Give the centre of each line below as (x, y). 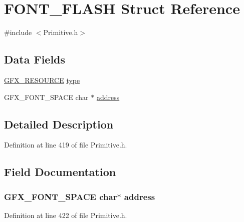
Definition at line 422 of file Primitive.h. (66, 215)
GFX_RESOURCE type (42, 80)
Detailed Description (59, 124)
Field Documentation (60, 172)
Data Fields (35, 59)
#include (18, 32)
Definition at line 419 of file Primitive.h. (66, 145)
